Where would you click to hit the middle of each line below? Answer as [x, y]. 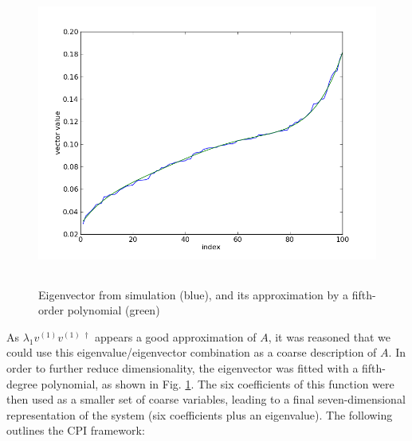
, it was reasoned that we [330, 336]
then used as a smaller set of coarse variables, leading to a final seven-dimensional [206, 399]
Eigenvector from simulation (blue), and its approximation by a [194, 294]
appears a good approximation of [176, 336]
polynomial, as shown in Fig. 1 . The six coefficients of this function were [218, 383]
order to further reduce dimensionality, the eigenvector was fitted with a [182, 367]
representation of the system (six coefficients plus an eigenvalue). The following [200, 414]
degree [22, 383]
